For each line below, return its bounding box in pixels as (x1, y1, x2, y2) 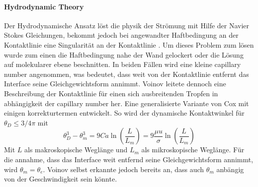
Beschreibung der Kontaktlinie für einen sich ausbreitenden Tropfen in (4, 88, 218, 98)
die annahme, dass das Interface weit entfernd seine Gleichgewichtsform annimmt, (4, 154, 254, 164)
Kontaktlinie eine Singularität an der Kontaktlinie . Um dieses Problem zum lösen (4, 39, 254, 50)
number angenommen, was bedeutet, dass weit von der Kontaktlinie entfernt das (4, 68, 249, 79)
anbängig (216, 164, 244, 174)
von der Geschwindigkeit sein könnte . (4, 174, 117, 184)
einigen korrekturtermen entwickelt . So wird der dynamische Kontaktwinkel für (4, 108, 245, 118)
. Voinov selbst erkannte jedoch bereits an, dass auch (43, 164, 204, 174)
